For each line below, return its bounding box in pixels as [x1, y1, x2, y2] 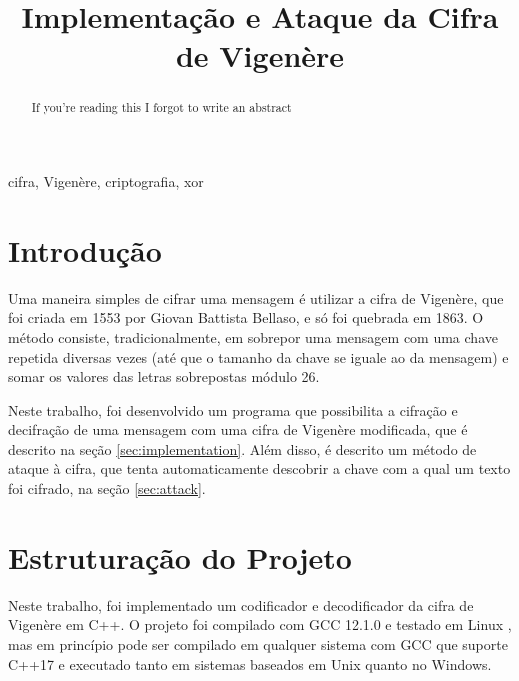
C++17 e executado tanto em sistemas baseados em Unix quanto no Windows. [8, 653, 492, 674]
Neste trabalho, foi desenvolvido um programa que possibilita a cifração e [8, 399, 458, 420]
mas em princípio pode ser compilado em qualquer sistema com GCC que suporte [8, 633, 508, 654]
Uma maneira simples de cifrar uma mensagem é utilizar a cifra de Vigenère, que [8, 287, 504, 308]
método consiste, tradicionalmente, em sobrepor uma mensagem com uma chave [8, 326, 498, 347]
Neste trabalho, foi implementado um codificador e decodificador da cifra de [8, 594, 474, 615]
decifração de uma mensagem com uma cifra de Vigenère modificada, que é [8, 419, 468, 440]
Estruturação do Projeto [8, 536, 352, 577]
